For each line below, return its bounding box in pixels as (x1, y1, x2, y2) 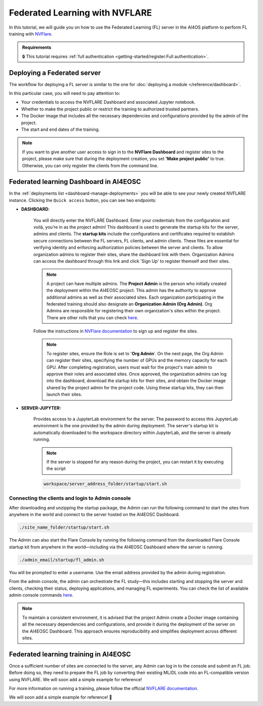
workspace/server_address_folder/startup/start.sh (43, 481, 168, 487)
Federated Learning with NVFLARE (9, 7, 152, 18)
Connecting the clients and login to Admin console (9, 494, 131, 501)
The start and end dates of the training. (21, 127, 100, 132)
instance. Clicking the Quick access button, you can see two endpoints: (9, 197, 157, 203)
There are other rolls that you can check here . (46, 314, 139, 321)
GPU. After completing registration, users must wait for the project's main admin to (46, 364, 212, 370)
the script (46, 466, 66, 471)
